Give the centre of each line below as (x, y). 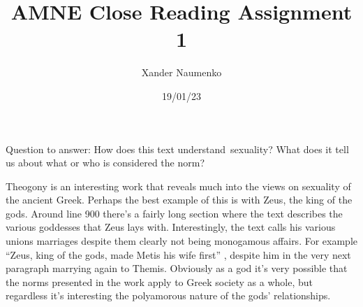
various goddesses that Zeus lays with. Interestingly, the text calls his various (171, 227)
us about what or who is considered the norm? (105, 163)
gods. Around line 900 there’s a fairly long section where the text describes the (174, 213)
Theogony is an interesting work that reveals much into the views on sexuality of (178, 186)
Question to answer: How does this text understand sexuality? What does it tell (177, 149)
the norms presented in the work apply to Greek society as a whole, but (159, 281)
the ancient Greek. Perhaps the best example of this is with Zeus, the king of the (179, 200)
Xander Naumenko (181, 72)
